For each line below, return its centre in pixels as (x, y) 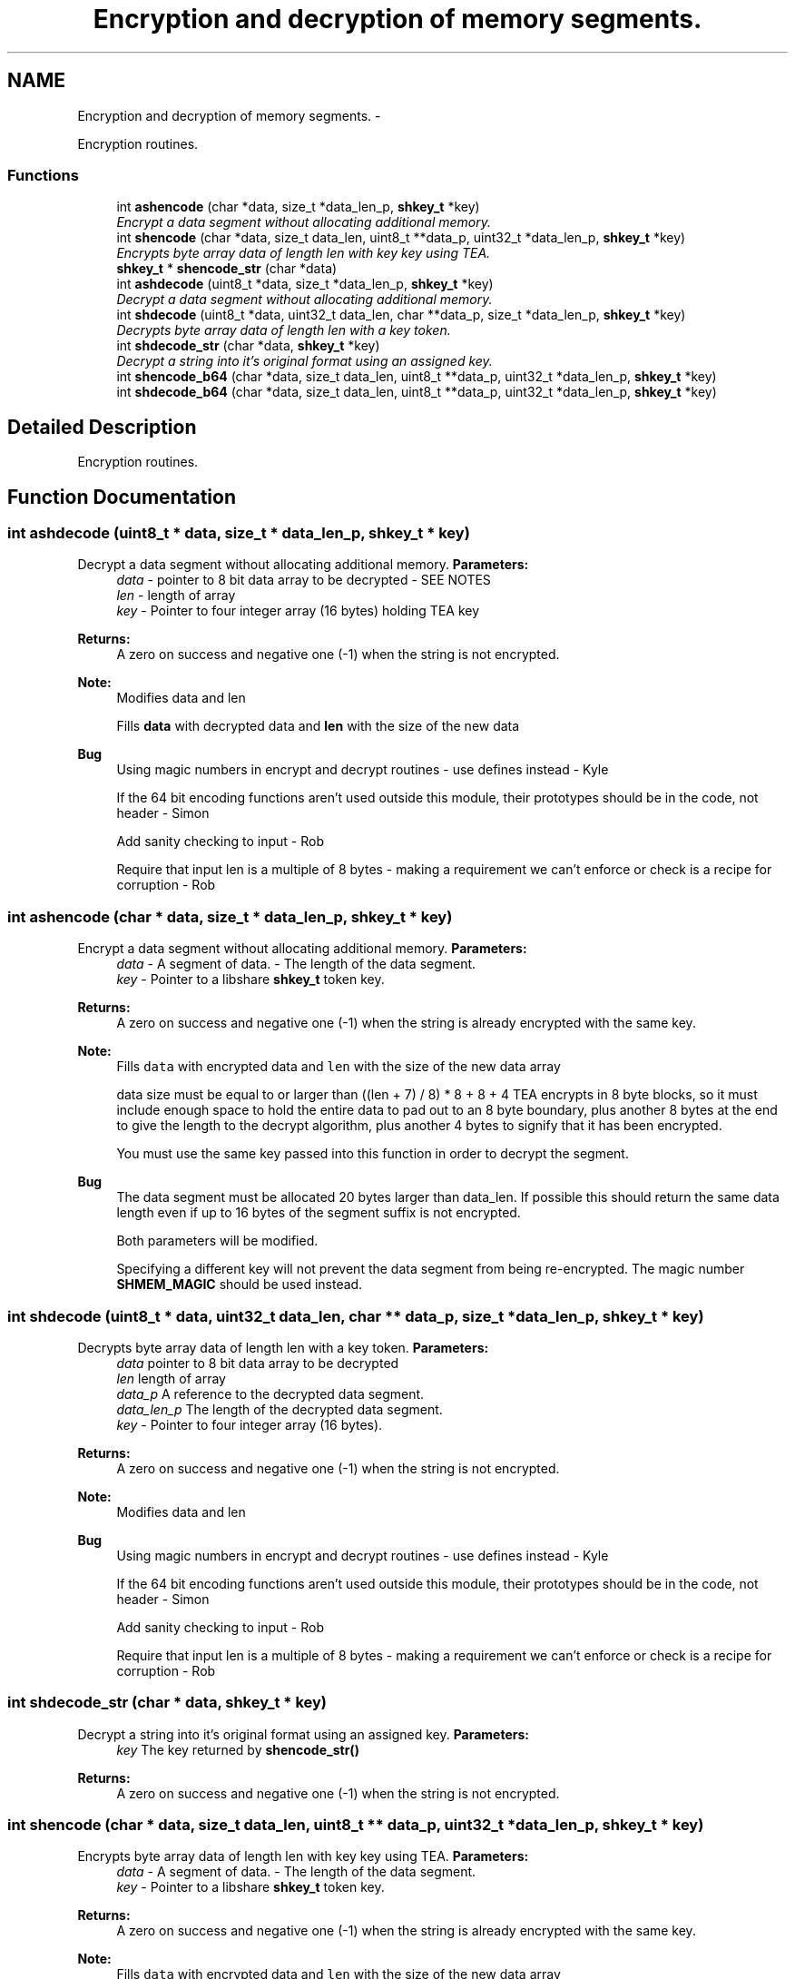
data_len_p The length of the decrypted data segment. (280, 1409)
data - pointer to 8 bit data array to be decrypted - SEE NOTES (304, 580)
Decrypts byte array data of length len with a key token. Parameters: (283, 1347)
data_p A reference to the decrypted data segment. (270, 1393)
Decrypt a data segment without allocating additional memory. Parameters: (303, 565)
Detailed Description (102, 427)
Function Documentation (122, 497)
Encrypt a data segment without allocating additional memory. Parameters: (302, 949)
